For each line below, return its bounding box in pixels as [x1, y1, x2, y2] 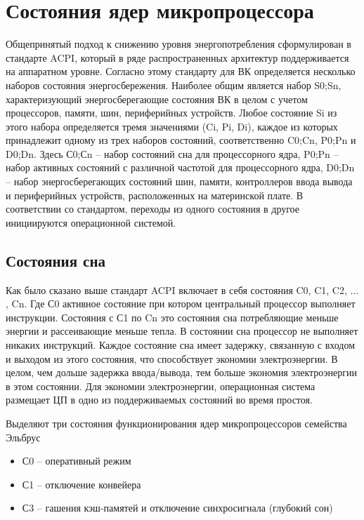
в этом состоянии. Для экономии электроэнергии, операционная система [6, 378, 316, 393]
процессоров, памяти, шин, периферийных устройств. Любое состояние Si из [6, 105, 337, 120]
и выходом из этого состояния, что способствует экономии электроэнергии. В [6, 351, 338, 366]
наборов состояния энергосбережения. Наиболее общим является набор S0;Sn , [6, 77, 342, 92]
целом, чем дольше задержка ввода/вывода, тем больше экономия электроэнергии [6, 365, 357, 380]
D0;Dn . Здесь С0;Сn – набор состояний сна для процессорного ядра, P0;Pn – [6, 146, 339, 161]
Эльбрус [6, 429, 41, 444]
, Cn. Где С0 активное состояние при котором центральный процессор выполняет [6, 296, 356, 311]
